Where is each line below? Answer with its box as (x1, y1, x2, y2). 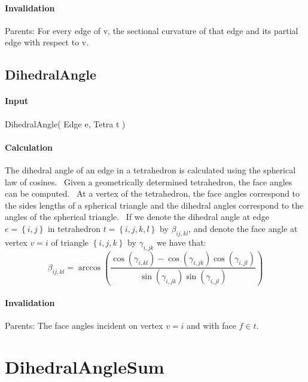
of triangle (51, 236, 89, 248)
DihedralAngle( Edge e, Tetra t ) (5, 117, 126, 130)
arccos (78, 263, 101, 272)
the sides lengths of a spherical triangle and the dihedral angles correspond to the (5, 198, 304, 211)
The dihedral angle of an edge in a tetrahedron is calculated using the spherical (5, 163, 296, 176)
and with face (187, 319, 236, 332)
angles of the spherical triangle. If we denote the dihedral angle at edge (5, 210, 270, 223)
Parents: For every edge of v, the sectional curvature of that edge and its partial (5, 24, 298, 36)
